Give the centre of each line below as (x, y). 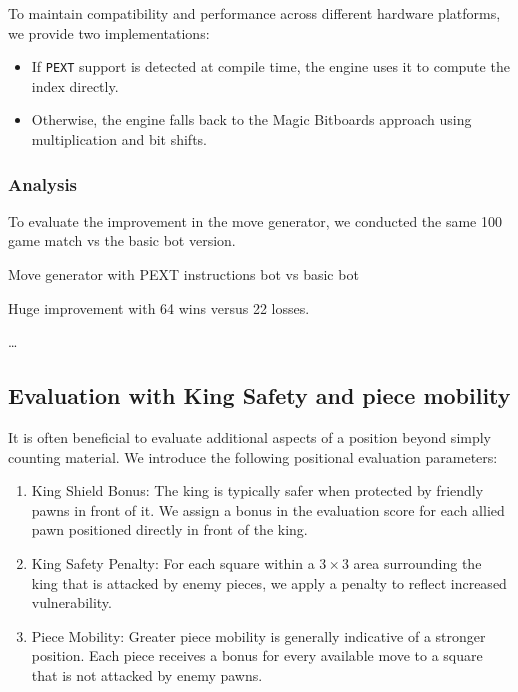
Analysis (43, 183)
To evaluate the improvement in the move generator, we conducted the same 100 (255, 220)
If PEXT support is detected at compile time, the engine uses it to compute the (270, 66)
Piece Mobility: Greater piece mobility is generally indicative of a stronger (258, 635)
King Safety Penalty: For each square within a (173, 562)
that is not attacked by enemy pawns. (147, 674)
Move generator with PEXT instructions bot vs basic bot (183, 274)
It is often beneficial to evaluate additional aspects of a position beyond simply (250, 437)
